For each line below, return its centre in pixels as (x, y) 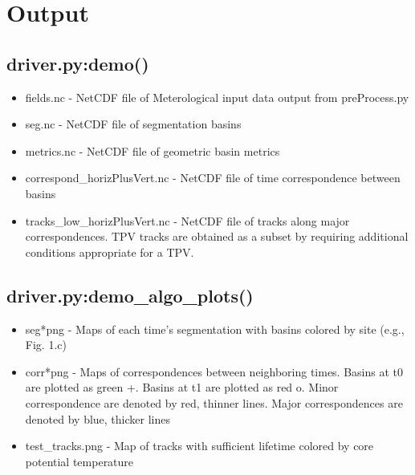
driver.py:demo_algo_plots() (130, 295)
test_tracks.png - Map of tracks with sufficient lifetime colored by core (199, 446)
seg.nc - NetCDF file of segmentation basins (133, 124)
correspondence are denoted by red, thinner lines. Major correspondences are (214, 402)
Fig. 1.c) (46, 345)
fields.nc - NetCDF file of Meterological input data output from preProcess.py (217, 97)
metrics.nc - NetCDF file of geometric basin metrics (153, 150)
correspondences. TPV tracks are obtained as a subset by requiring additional (217, 236)
